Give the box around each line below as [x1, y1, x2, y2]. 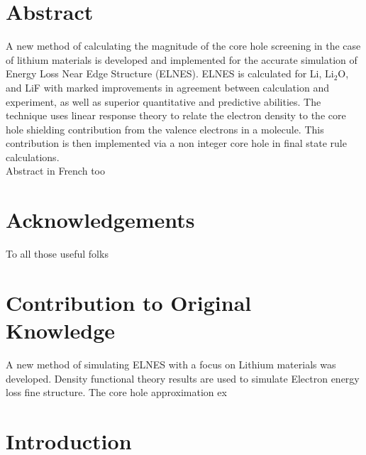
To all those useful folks [6, 246, 109, 261]
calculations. [6, 149, 60, 164]
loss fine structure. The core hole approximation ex [6, 385, 227, 400]
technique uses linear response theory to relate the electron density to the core [6, 108, 346, 123]
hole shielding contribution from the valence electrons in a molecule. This [6, 121, 324, 136]
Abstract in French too [6, 163, 105, 178]
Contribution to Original [6, 287, 252, 317]
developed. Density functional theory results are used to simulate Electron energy [6, 371, 360, 385]
